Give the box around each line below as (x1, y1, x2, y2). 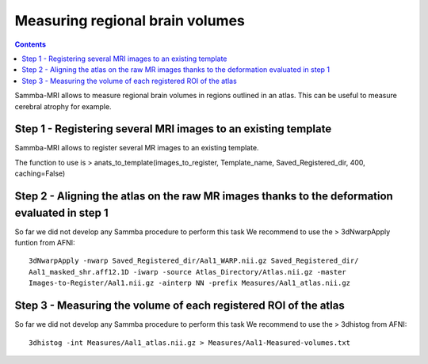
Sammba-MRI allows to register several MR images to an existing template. (14, 143, 259, 153)
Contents (14, 40, 47, 49)
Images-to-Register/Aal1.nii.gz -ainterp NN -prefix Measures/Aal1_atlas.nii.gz (29, 279, 351, 288)
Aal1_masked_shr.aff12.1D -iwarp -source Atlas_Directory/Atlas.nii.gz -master (29, 267, 346, 276)
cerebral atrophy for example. (14, 101, 112, 111)
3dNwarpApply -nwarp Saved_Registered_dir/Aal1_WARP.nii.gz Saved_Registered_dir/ (29, 256, 359, 265)
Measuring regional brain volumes (14, 12, 245, 29)
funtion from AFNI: (14, 238, 75, 248)
